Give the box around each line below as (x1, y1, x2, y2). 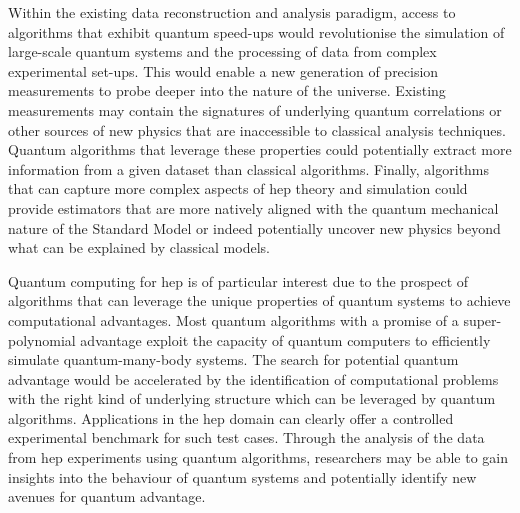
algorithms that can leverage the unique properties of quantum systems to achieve (8, 290, 511, 311)
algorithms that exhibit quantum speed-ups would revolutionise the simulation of (8, 21, 505, 42)
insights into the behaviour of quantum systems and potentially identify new (8, 466, 477, 487)
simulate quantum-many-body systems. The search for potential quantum (8, 349, 459, 370)
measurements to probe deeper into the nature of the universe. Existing (8, 80, 446, 101)
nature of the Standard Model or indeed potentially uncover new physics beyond (8, 217, 501, 238)
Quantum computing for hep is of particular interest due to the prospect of (8, 270, 469, 291)
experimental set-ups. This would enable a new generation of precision (8, 60, 439, 81)
